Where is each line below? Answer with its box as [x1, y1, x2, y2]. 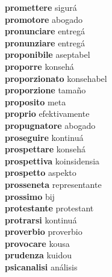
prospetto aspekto [5, 166, 76, 179]
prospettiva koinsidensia [5, 154, 100, 167]
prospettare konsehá [5, 143, 86, 155]
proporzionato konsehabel [5, 72, 107, 84]
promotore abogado [5, 13, 83, 25]
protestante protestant [5, 202, 94, 214]
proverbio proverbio [5, 225, 82, 238]
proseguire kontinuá [5, 131, 84, 143]
